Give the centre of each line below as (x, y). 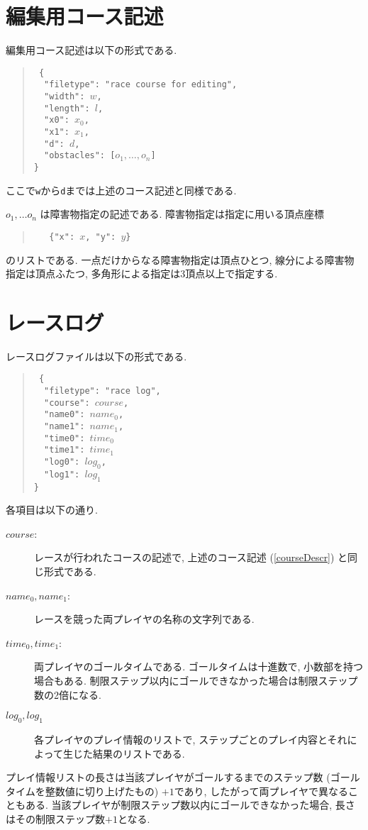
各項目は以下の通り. (52, 510)
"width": (65, 97)
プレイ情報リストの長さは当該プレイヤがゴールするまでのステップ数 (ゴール (183, 777)
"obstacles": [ (80, 156)
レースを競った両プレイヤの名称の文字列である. (144, 619)
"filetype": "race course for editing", (141, 85)
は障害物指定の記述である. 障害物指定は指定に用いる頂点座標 (182, 214)
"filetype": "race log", (102, 391)
